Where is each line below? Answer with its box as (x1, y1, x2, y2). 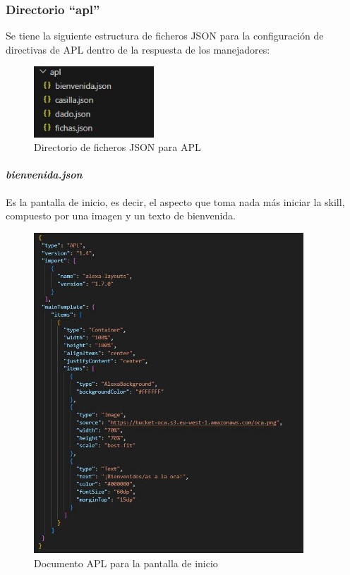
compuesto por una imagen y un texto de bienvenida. (6, 208, 236, 223)
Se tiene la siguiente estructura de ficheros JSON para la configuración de (6, 28, 324, 43)
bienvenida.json (6, 167, 83, 182)
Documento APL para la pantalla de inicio (34, 555, 218, 570)
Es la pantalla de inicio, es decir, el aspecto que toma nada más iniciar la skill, (6, 194, 345, 209)
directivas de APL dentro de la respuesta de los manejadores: (6, 42, 270, 56)
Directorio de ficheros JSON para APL (34, 140, 201, 155)
